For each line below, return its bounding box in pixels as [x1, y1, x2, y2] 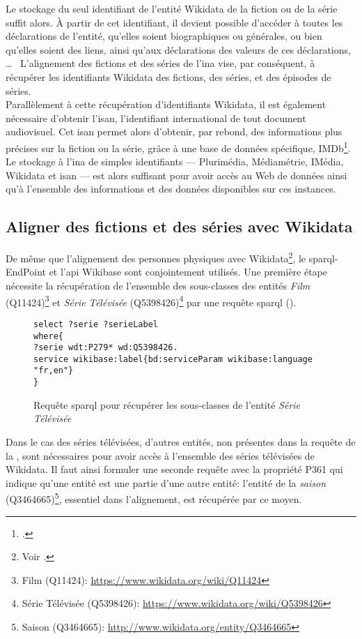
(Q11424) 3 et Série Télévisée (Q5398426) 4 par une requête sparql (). [6, 292, 297, 309]
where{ [33, 331, 63, 341]
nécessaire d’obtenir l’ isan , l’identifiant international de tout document [6, 110, 306, 125]
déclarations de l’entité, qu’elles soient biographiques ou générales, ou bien [6, 29, 322, 43]
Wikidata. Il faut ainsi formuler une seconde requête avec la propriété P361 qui [6, 462, 343, 476]
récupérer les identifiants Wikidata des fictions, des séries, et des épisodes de [6, 69, 331, 84]
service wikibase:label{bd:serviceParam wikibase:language [33, 354, 313, 364]
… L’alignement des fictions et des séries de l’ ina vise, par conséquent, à [6, 56, 315, 70]
